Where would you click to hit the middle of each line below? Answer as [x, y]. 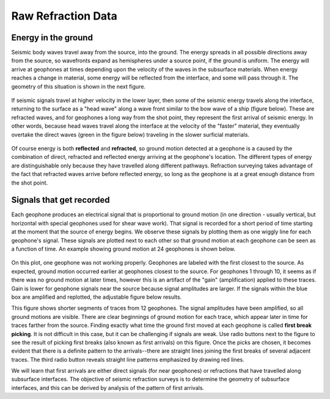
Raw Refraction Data [64, 16]
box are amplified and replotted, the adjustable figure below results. [97, 297]
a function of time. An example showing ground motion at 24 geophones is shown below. [123, 249]
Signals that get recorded [61, 200]
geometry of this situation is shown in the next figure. [79, 86]
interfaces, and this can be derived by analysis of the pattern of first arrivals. [108, 387]
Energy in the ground [52, 38]
